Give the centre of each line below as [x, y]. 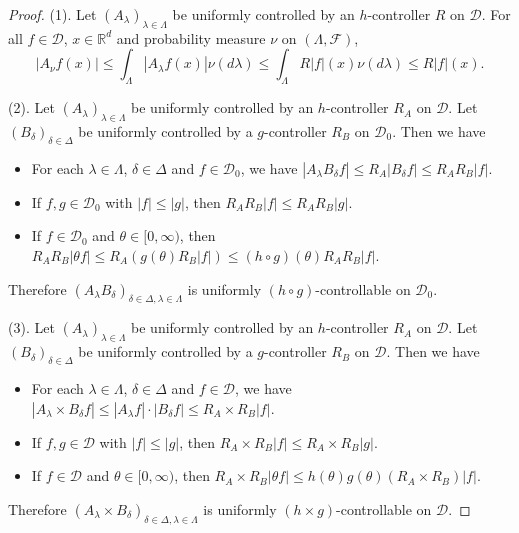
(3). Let [31, 327]
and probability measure [191, 37]
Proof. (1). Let [52, 14]
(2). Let [31, 107]
